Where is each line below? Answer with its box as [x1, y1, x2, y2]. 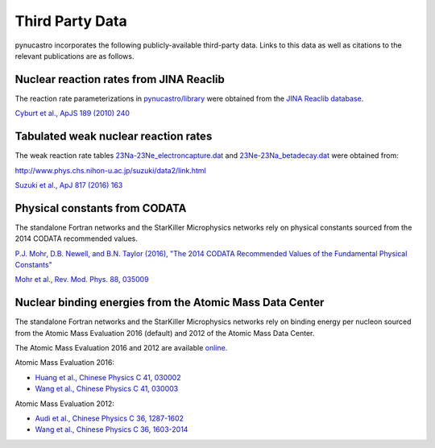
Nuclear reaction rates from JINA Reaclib [14, 73, 226, 86]
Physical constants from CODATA [14, 201, 187, 215]
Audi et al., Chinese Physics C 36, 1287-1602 [35, 413, 184, 423]
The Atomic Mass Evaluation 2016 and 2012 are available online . [14, 343, 228, 353]
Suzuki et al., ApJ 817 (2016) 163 [14, 180, 123, 189]
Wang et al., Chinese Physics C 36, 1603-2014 [35, 425, 188, 434]
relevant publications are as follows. [14, 51, 135, 60]
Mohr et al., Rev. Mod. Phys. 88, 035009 [14, 275, 149, 284]
